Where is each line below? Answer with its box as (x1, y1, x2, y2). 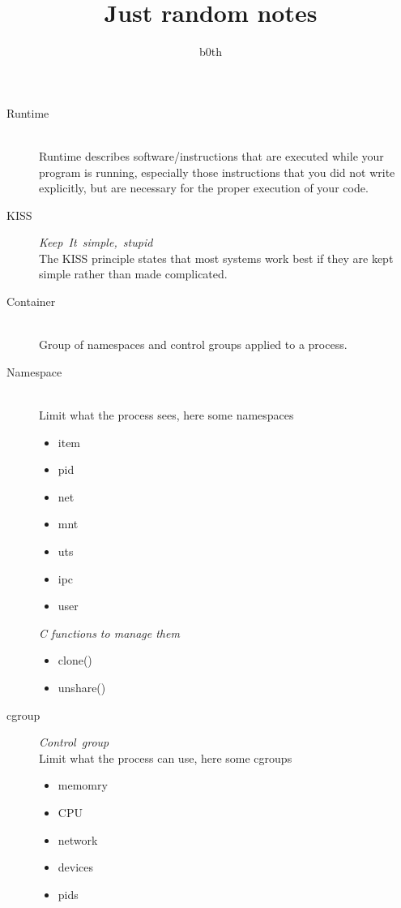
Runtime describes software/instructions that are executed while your (39, 147, 384, 164)
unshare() (58, 678, 106, 695)
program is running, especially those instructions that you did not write (39, 163, 395, 180)
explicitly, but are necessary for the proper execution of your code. (39, 179, 369, 196)
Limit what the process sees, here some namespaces (39, 407, 294, 424)
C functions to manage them (39, 624, 180, 641)
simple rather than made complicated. (39, 265, 228, 282)
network (58, 831, 98, 848)
